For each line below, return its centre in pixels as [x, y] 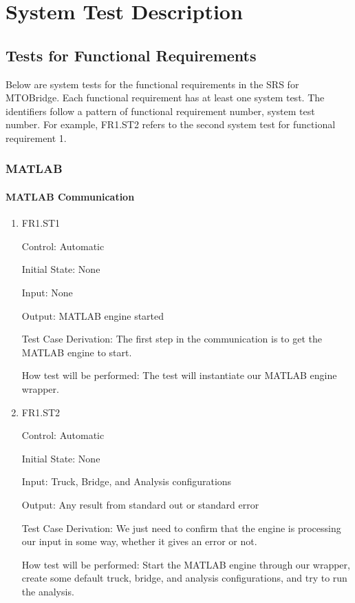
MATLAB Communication [70, 196]
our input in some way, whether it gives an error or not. [139, 541]
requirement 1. [36, 137]
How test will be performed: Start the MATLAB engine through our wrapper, [186, 564]
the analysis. [48, 591]
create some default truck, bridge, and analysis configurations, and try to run [184, 578]
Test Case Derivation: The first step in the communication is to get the [172, 339]
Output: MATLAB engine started [93, 315]
